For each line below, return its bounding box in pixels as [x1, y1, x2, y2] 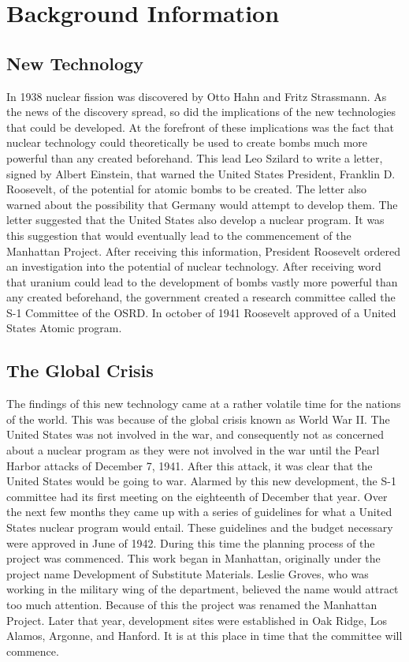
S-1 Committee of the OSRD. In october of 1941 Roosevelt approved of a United [6, 304, 396, 320]
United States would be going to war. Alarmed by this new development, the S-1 [6, 473, 396, 489]
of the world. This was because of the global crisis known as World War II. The [6, 410, 390, 427]
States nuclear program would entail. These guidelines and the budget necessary [6, 519, 393, 536]
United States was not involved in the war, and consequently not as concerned [6, 426, 385, 443]
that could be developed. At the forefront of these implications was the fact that [6, 118, 394, 135]
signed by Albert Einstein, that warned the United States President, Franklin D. [6, 165, 396, 181]
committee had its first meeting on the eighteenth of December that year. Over [6, 488, 388, 504]
